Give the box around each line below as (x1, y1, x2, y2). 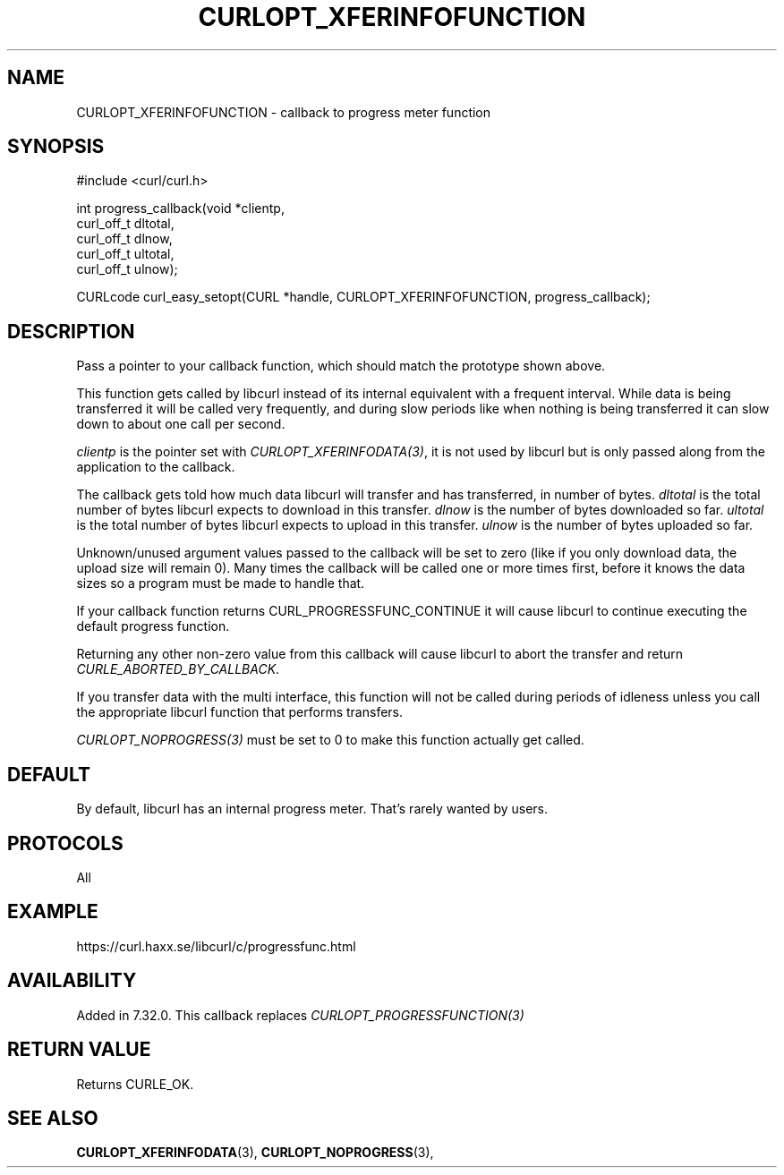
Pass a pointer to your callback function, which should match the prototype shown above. (76, 358, 606, 374)
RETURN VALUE (7, 1038, 151, 1061)
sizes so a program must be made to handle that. (76, 575, 365, 592)
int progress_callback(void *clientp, (76, 200, 285, 217)
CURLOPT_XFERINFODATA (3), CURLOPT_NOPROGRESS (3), (76, 1145, 434, 1161)
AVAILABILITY (7, 969, 137, 992)
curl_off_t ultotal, (76, 246, 175, 262)
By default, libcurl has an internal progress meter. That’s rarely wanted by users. (76, 801, 549, 817)
